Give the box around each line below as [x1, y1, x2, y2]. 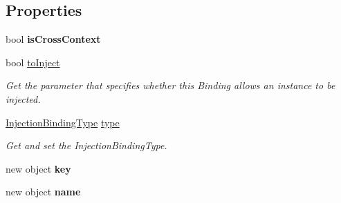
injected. [6, 91, 41, 106]
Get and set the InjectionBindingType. [6, 138, 167, 153]
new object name [6, 184, 81, 199]
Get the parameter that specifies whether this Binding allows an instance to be [6, 78, 335, 93]
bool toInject [6, 55, 60, 69]
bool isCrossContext [6, 32, 101, 46]
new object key [6, 161, 71, 175]
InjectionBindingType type [6, 115, 120, 129]
